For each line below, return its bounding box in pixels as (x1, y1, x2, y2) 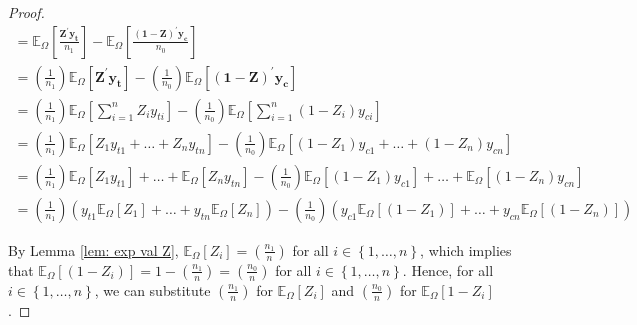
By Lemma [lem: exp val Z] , (8, 239, 179, 260)
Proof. (8, 2, 45, 22)
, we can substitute (94, 279, 211, 300)
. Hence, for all (402, 259, 494, 280)
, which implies (420, 239, 512, 260)
